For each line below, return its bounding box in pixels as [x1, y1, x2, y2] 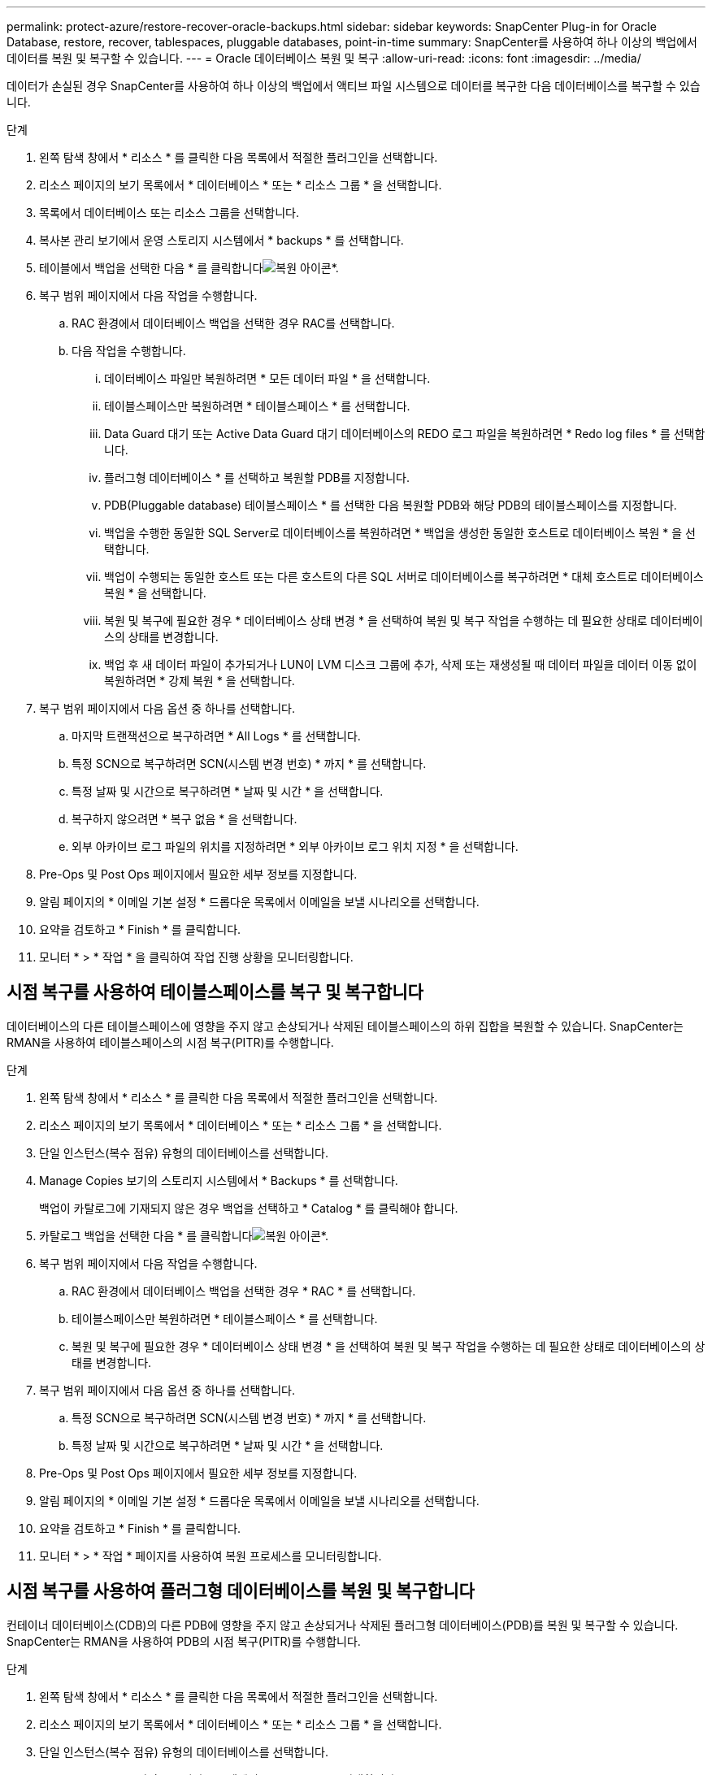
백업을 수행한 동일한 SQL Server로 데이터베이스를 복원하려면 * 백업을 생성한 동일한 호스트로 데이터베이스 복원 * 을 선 [104, 526, 696, 540]
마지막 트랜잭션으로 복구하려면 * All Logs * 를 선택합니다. [72, 729, 361, 743]
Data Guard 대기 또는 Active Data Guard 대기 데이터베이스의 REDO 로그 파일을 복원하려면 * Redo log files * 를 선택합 [104, 427, 705, 440]
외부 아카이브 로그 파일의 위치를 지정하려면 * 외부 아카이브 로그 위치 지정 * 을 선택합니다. [72, 840, 519, 853]
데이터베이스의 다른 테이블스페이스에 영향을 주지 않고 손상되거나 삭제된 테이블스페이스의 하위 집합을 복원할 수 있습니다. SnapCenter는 [7, 1018, 684, 1033]
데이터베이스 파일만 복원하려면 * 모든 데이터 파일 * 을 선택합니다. [104, 371, 431, 385]
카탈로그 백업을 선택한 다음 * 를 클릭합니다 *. [39, 1228, 328, 1243]
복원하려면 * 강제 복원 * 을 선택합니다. [104, 674, 295, 688]
